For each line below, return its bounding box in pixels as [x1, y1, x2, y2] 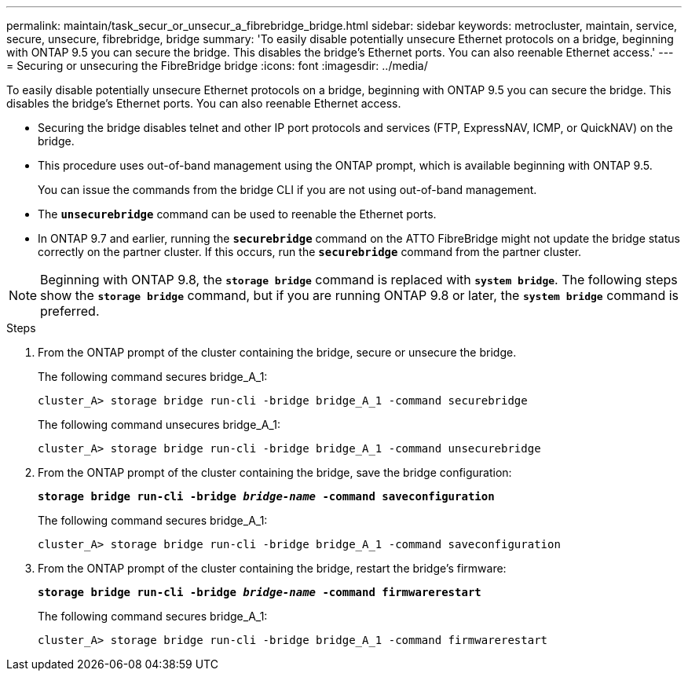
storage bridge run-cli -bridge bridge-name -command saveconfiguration [38, 490, 495, 503]
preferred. [40, 303, 100, 319]
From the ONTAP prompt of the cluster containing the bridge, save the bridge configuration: [38, 466, 512, 479]
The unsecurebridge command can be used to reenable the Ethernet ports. [38, 207, 437, 221]
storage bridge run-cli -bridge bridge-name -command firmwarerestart [38, 586, 481, 598]
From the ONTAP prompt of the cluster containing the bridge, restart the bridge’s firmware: [38, 562, 507, 575]
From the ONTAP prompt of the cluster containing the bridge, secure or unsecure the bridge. [38, 346, 517, 359]
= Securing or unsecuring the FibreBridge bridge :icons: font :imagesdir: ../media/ [6, 59, 428, 72]
